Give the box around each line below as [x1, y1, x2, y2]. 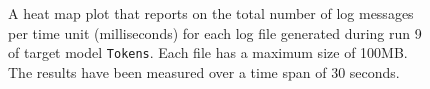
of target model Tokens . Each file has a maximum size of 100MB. [8, 42, 408, 63]
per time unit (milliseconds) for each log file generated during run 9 [8, 22, 422, 43]
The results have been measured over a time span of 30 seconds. [8, 61, 400, 82]
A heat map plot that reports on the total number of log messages [8, 3, 414, 23]
